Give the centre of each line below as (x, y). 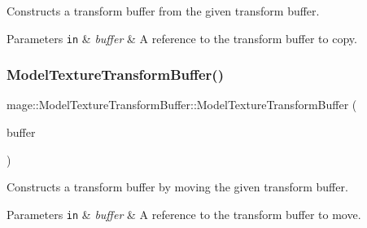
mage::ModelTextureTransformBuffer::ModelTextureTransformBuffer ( (182, 105)
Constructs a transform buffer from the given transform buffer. (163, 11)
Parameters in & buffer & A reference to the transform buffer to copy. (182, 38)
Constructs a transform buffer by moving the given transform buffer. (177, 187)
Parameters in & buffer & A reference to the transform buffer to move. (184, 214)
